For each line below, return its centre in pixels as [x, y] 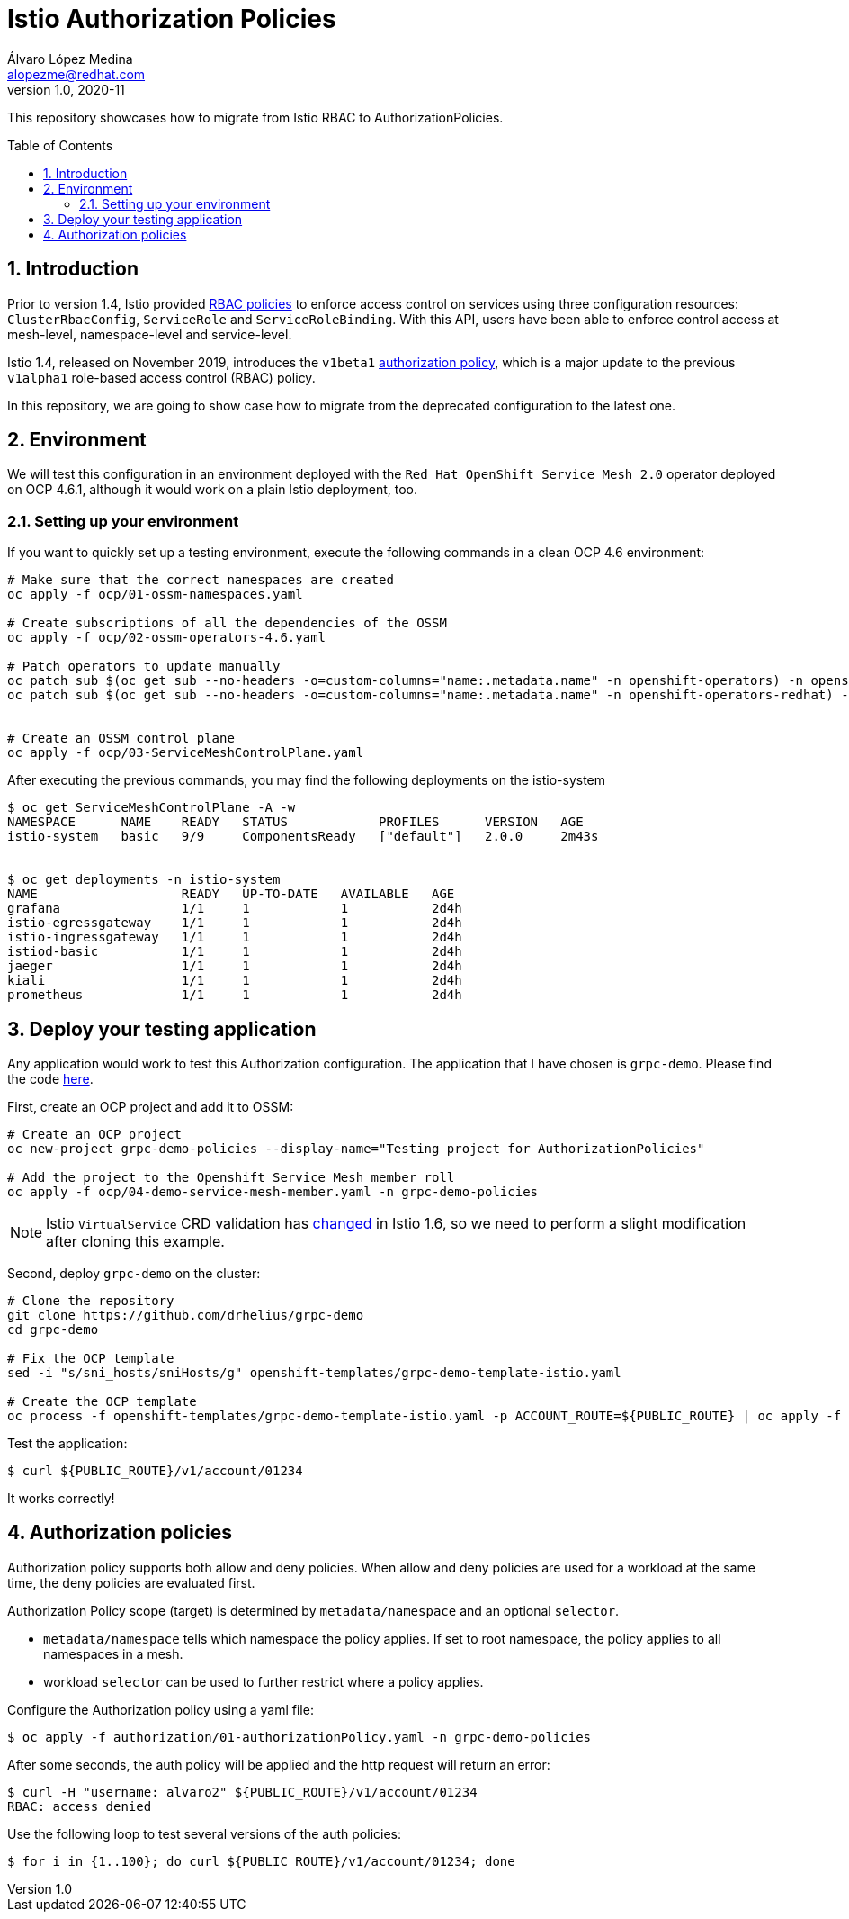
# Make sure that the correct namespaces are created [201, 580]
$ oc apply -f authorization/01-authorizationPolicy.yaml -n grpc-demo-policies [299, 1737]
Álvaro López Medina [70, 59]
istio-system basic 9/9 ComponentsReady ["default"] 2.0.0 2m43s [303, 837]
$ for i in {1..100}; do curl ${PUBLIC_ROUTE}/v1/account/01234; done [261, 1861]
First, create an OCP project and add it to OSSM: [151, 1107]
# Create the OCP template [102, 1402]
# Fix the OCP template [91, 1359]
